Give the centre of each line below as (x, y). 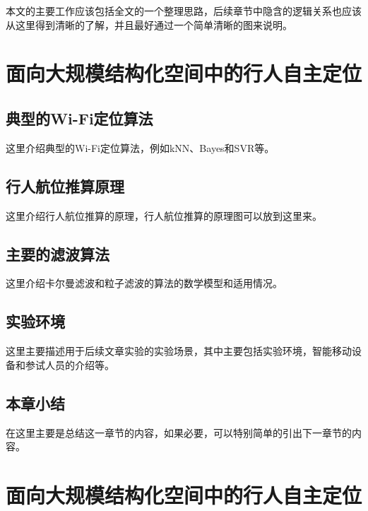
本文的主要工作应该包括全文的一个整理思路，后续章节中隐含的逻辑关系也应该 (184, 11)
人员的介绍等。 (79, 364)
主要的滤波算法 (58, 253)
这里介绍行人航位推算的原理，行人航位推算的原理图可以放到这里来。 (164, 215)
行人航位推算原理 (65, 186)
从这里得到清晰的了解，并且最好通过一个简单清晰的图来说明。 (149, 24)
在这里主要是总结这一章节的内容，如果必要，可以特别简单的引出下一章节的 (179, 432)
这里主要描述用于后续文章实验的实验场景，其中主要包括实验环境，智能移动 (179, 351)
